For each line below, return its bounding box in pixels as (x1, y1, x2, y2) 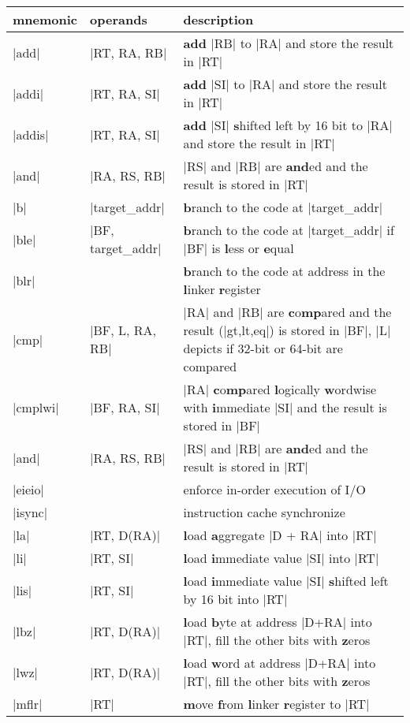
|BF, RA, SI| (90, 398, 160, 416)
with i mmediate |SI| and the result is (183, 398, 387, 416)
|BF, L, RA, (90, 321, 157, 339)
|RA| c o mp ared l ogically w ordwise (183, 380, 377, 398)
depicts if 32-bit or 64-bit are (183, 339, 343, 357)
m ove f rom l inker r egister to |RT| (183, 695, 370, 713)
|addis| (13, 125, 49, 143)
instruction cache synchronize (183, 503, 345, 521)
